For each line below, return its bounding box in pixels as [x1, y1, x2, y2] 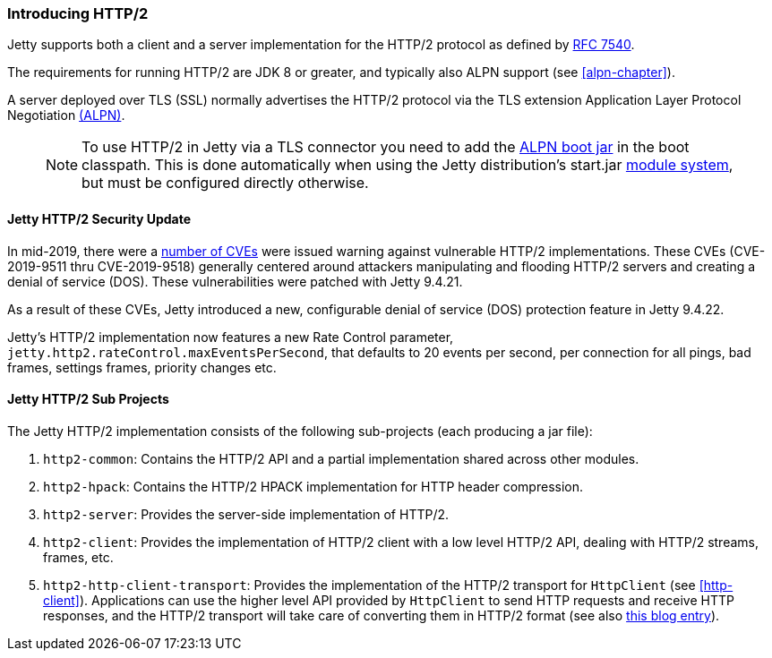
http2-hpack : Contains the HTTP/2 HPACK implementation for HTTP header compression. [43, 478, 584, 494]
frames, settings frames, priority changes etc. [7, 359, 277, 375]
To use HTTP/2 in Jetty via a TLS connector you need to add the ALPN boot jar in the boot [81, 138, 690, 157]
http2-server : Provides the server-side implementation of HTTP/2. [43, 506, 450, 522]
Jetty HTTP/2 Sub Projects [7, 391, 169, 407]
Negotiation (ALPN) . [7, 107, 125, 124]
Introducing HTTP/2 [7, 4, 149, 22]
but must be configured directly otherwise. [81, 174, 369, 192]
